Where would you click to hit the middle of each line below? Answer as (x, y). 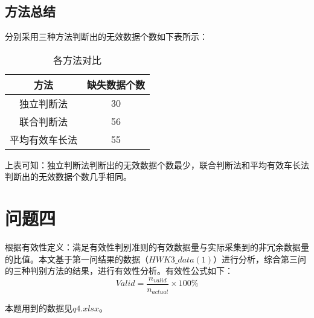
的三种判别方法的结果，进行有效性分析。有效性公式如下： (119, 271)
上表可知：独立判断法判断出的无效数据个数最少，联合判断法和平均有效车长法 (157, 164)
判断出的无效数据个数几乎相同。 (68, 176)
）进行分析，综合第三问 (260, 259)
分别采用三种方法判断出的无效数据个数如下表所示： (106, 37)
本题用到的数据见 (39, 308)
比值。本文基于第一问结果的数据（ (81, 259)
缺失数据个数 (116, 84)
